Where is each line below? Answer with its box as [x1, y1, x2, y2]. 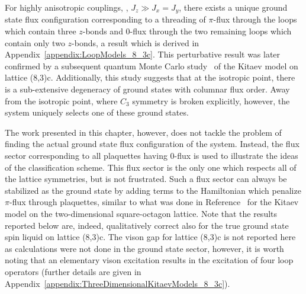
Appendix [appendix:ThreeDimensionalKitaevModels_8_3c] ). [5, 277, 230, 289]
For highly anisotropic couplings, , [5, 1, 128, 13]
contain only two [5, 36, 65, 49]
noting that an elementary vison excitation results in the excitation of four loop [5, 254, 294, 266]
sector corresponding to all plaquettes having [5, 149, 168, 161]
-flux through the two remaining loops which [130, 25, 292, 37]
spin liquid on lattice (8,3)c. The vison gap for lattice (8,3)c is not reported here [5, 231, 296, 243]
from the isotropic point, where [5, 94, 118, 107]
